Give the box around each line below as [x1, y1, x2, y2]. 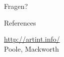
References [4, 17, 36, 28]
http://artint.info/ [4, 34, 60, 44]
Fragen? [4, 1, 28, 11]
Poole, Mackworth [4, 43, 59, 54]
